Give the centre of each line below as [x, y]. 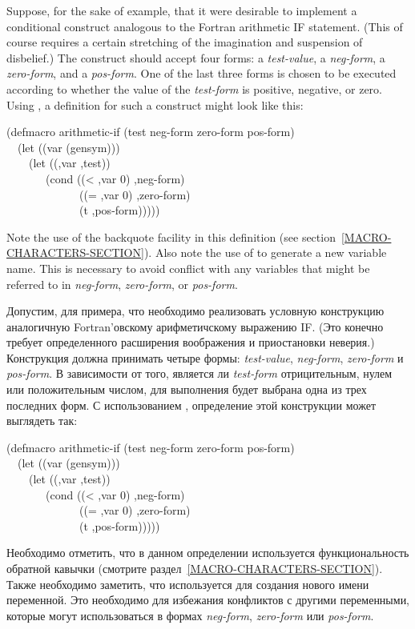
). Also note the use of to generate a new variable [265, 252]
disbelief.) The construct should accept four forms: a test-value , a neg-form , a [196, 57]
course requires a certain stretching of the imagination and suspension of [185, 42]
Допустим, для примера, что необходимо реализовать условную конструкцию [195, 311]
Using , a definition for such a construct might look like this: [155, 104]
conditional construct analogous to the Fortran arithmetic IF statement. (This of [205, 26]
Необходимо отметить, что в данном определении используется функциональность [208, 553]
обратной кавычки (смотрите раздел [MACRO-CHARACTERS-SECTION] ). [195, 568]
